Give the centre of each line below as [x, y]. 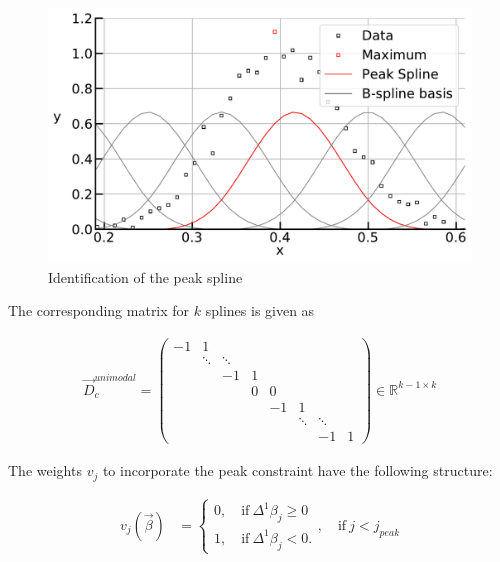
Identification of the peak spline [145, 276]
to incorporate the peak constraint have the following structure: [297, 470]
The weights [45, 470]
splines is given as [260, 310]
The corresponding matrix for [99, 310]
